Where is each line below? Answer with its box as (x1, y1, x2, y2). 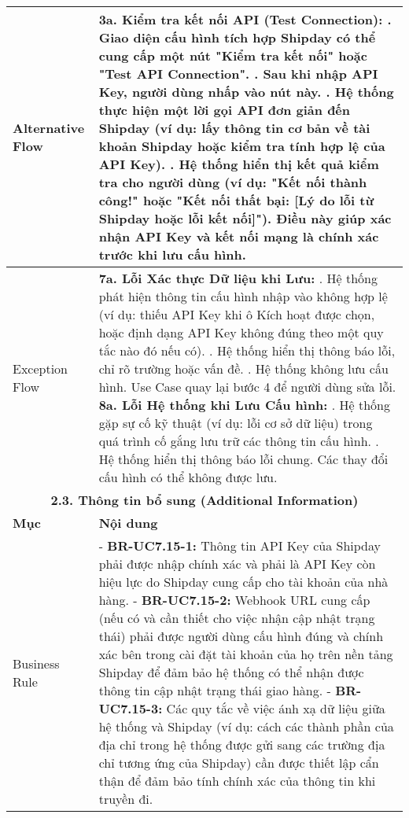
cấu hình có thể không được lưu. (98, 468, 278, 486)
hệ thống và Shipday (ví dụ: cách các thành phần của (98, 717, 394, 735)
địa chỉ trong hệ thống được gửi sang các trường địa (98, 735, 385, 754)
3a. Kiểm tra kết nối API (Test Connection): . (98, 10, 392, 28)
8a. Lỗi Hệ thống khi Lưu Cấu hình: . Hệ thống (98, 396, 391, 414)
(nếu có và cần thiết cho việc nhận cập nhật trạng (98, 609, 375, 627)
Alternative (13, 119, 85, 137)
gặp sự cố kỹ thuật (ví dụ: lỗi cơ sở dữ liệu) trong (98, 414, 373, 432)
